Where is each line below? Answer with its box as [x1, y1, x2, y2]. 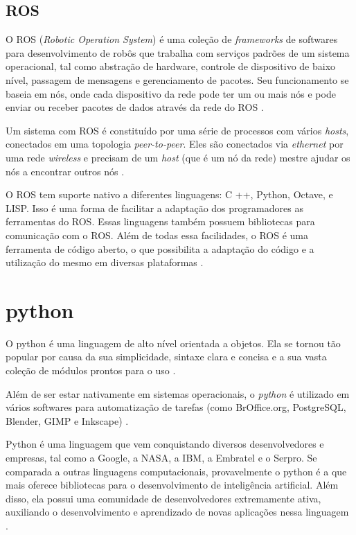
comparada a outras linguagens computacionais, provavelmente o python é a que [6, 464, 347, 478]
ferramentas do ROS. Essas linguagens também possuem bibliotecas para [6, 214, 315, 229]
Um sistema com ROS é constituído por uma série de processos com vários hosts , [6, 123, 349, 137]
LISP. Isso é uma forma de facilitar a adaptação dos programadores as [6, 200, 303, 215]
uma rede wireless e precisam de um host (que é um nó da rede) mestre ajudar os [6, 150, 350, 164]
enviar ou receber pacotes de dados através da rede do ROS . [6, 100, 264, 114]
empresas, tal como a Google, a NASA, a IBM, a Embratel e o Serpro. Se [6, 450, 317, 464]
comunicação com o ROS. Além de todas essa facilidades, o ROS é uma [6, 227, 308, 242]
